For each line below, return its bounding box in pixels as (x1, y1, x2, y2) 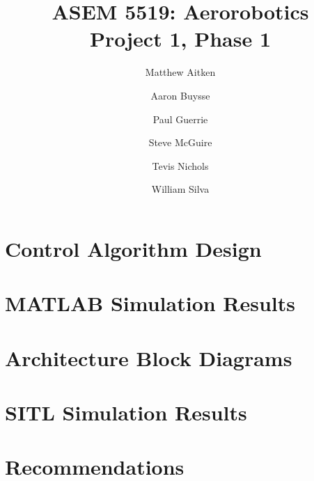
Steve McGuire (148, 135, 212, 150)
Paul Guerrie (152, 111, 208, 126)
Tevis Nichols (152, 158, 209, 173)
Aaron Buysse (150, 88, 210, 102)
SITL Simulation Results (5, 398, 247, 426)
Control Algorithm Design (5, 234, 262, 262)
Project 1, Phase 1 (89, 24, 271, 53)
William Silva (151, 182, 210, 196)
